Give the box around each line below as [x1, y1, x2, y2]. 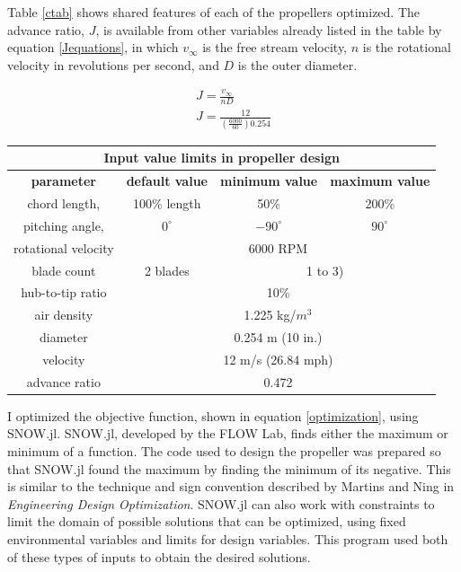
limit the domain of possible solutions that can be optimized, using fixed [7, 512, 406, 531]
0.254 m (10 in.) [234, 328, 323, 347]
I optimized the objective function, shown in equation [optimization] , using [7, 406, 419, 425]
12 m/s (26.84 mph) [223, 349, 333, 368]
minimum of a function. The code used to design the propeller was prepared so [7, 442, 441, 461]
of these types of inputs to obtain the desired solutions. [7, 547, 311, 566]
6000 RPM [248, 238, 308, 257]
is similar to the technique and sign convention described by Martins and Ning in [7, 477, 455, 496]
